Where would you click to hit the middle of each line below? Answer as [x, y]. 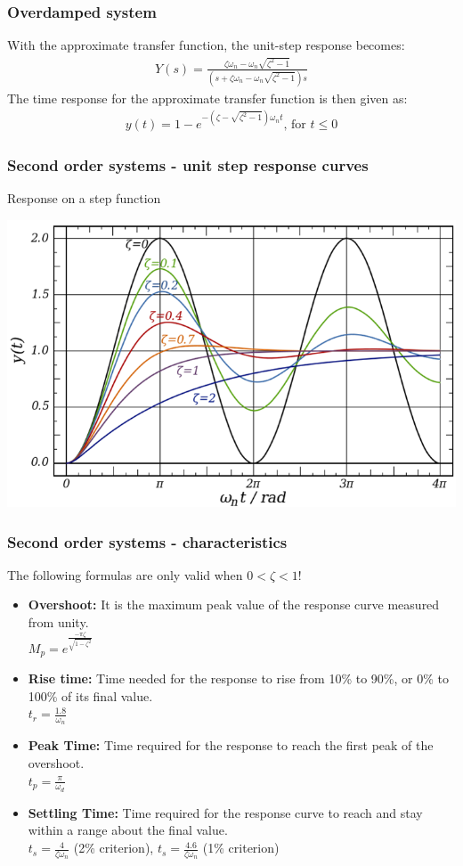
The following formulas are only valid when [125, 574]
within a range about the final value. [128, 830]
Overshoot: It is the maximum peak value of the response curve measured [234, 605]
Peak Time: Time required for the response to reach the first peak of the [231, 745]
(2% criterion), [114, 848]
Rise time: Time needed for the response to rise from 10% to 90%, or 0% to [238, 678]
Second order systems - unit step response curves [188, 164]
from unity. [58, 622]
